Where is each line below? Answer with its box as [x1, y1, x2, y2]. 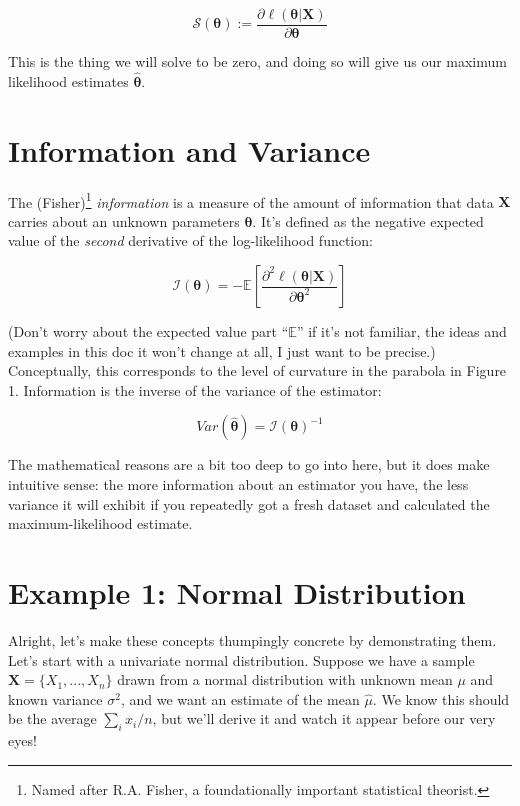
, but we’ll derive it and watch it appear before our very [152, 708, 496, 729]
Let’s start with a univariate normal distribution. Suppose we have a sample [8, 649, 475, 670]
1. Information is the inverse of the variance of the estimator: [8, 379, 382, 400]
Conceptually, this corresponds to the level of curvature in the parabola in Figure [8, 360, 507, 381]
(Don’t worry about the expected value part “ [8, 321, 289, 342]
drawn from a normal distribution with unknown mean [117, 669, 453, 690]
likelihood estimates [8, 70, 129, 91]
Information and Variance [8, 129, 371, 170]
